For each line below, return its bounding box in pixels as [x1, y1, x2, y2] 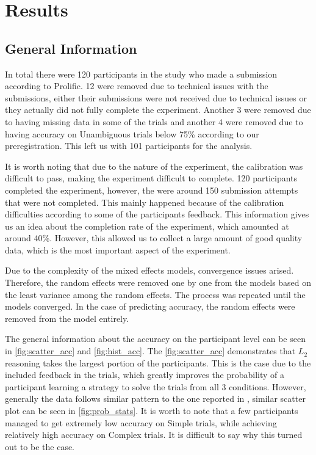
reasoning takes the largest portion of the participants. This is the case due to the [5, 356, 311, 369]
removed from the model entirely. [5, 311, 129, 324]
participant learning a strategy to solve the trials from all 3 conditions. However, [5, 380, 306, 393]
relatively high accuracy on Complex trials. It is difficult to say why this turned [5, 428, 303, 441]
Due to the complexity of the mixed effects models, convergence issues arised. [5, 264, 294, 277]
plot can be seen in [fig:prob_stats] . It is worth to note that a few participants [5, 404, 298, 417]
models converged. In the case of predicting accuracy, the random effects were [5, 300, 295, 313]
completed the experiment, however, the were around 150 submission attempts [5, 183, 298, 196]
